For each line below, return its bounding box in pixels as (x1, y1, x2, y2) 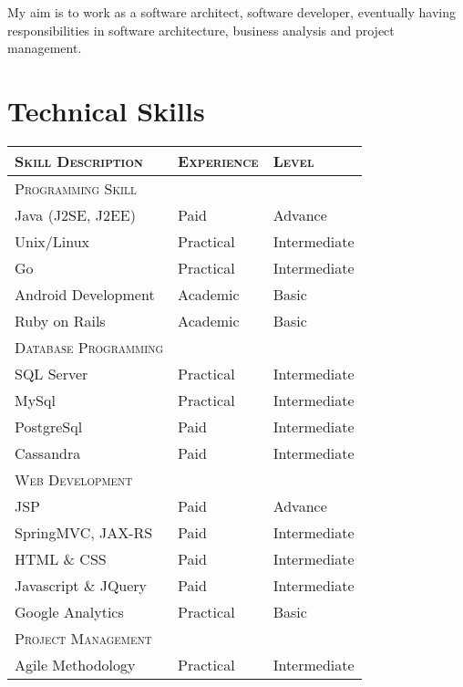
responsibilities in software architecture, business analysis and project (7, 20, 395, 39)
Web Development (15, 468, 133, 490)
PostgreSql (15, 415, 83, 437)
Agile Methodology (15, 653, 136, 675)
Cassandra (15, 442, 81, 463)
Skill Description (15, 150, 143, 172)
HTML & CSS (15, 547, 107, 569)
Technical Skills (7, 91, 205, 129)
